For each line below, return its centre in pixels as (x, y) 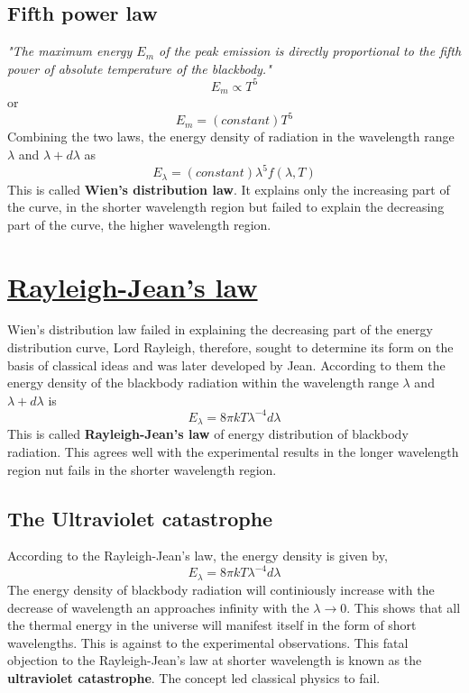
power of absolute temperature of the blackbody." (139, 68)
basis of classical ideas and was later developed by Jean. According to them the (226, 365)
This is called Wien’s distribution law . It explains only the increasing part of (229, 189)
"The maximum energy (70, 51)
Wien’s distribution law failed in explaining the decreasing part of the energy (220, 329)
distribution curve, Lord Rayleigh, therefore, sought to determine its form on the (230, 347)
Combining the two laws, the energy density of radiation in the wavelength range (231, 137)
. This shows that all (404, 607)
